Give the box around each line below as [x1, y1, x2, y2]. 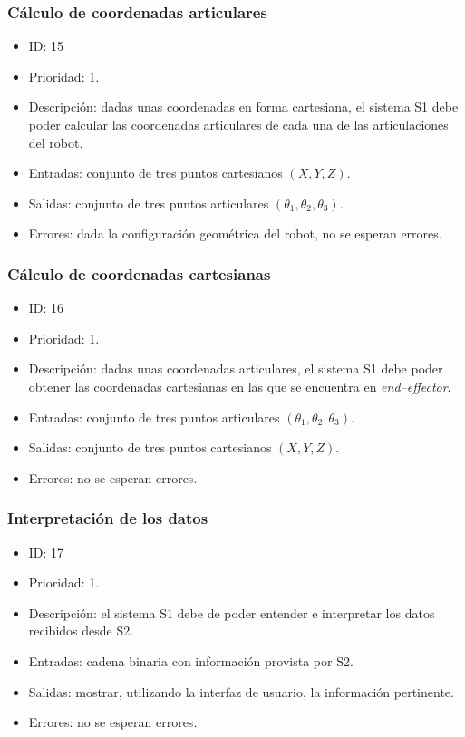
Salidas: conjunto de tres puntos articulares [28, 193, 269, 212]
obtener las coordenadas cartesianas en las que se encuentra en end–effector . [28, 376, 451, 395]
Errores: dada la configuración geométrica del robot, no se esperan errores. [28, 224, 442, 243]
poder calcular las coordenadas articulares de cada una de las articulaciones [28, 115, 449, 133]
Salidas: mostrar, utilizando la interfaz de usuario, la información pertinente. [28, 682, 454, 701]
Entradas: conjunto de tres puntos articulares [28, 407, 280, 426]
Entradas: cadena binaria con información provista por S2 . [28, 651, 354, 670]
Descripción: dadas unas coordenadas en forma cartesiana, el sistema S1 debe [28, 97, 459, 116]
